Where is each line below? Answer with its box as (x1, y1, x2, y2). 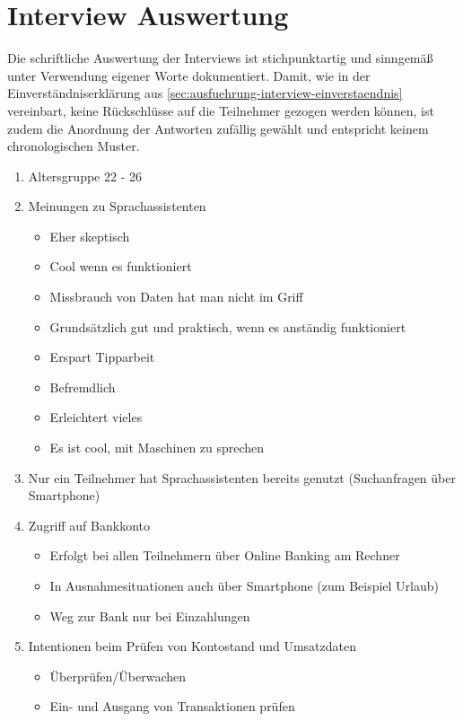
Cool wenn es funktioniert (49, 257, 192, 276)
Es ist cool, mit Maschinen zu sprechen (49, 438, 265, 457)
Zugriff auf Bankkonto (28, 515, 150, 534)
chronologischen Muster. (7, 136, 140, 155)
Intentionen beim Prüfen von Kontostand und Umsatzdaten (28, 637, 356, 655)
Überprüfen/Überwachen (49, 666, 187, 685)
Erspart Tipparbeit (49, 347, 155, 366)
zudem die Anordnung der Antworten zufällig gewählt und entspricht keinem (7, 119, 429, 137)
